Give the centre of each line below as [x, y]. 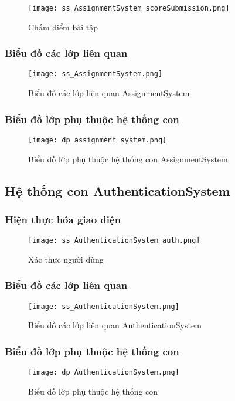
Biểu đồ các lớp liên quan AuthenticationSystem [115, 325]
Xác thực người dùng [66, 259]
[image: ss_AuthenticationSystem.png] [104, 306]
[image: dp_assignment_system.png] [98, 140]
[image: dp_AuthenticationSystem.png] [104, 373]
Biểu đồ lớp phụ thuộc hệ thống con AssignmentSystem [128, 159]
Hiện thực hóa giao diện [63, 219]
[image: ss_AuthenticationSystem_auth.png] [114, 241]
